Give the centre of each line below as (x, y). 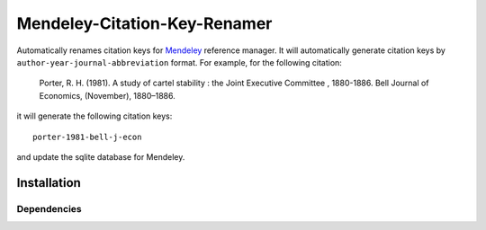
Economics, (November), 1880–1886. (107, 95)
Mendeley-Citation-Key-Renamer (144, 23)
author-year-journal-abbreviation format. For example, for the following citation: (179, 62)
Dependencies (49, 208)
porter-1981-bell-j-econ (87, 137)
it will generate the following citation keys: (94, 116)
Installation (49, 183)
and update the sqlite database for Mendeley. (101, 156)
